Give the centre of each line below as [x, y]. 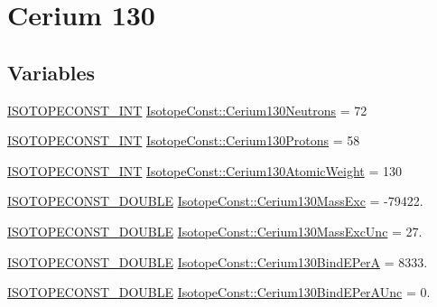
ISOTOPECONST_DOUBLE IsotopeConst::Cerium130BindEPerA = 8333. [218, 261]
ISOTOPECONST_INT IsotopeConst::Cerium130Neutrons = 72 [187, 110]
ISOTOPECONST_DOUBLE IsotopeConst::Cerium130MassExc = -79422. [215, 201]
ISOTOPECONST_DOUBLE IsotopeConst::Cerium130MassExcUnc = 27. [215, 231]
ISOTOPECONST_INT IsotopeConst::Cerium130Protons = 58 [184, 140]
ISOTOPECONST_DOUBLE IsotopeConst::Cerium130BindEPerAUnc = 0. [219, 292]
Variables [51, 72]
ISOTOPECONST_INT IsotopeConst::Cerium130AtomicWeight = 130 [205, 170]
